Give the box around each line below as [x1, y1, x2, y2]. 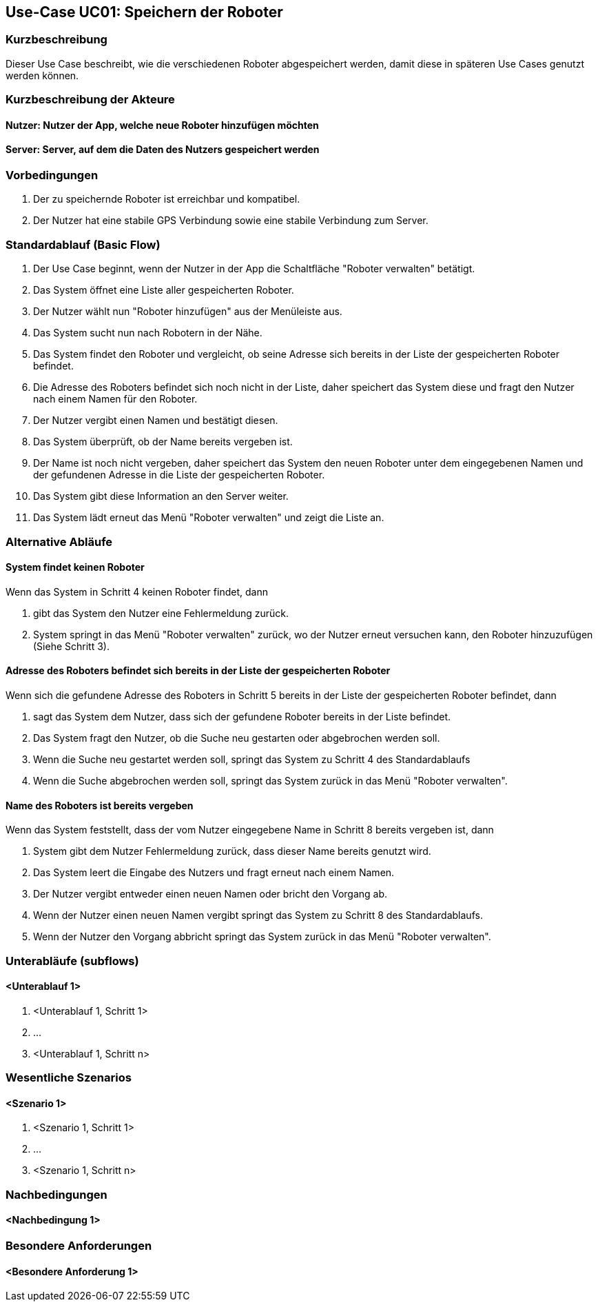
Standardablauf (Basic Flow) [6, 237, 161, 252]
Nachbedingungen [6, 1187, 107, 1202]
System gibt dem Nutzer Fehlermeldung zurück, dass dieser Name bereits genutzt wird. [33, 845, 431, 858]
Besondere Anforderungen [6, 1238, 152, 1253]
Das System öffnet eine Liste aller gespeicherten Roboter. [33, 284, 294, 296]
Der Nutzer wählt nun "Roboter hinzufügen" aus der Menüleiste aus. [33, 305, 342, 318]
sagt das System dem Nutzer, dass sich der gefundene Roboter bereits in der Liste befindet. [33, 710, 451, 722]
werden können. [6, 69, 79, 81]
